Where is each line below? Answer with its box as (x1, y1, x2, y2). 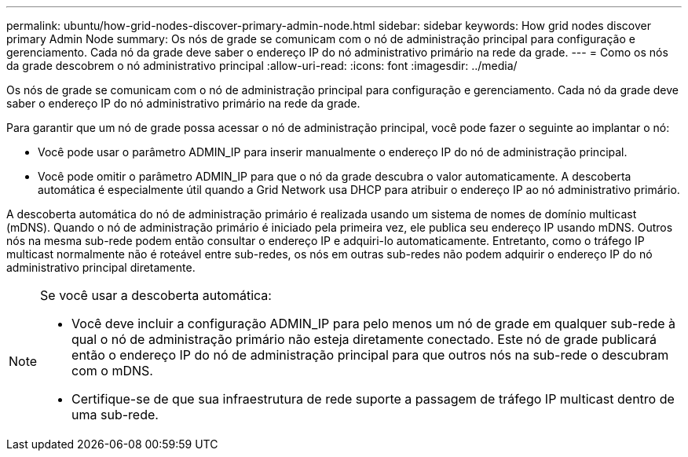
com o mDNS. (71, 363, 153, 378)
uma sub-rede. (71, 407, 159, 422)
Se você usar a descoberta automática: (40, 287, 272, 303)
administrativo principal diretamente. (6, 261, 196, 274)
